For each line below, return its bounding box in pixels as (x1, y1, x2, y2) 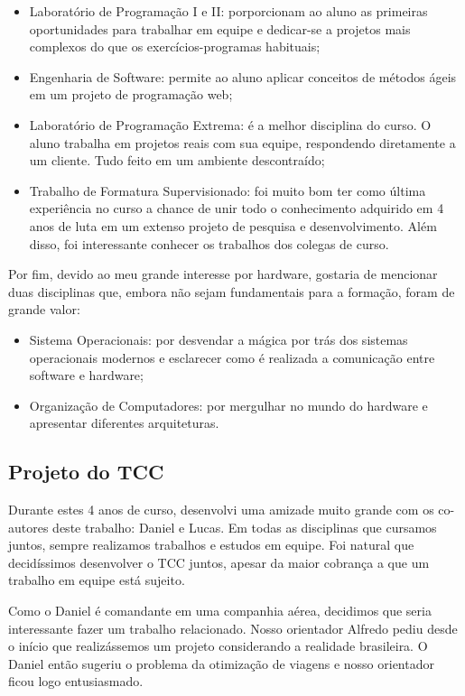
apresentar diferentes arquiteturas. (29, 413, 219, 432)
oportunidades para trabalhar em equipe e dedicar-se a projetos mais (29, 19, 411, 38)
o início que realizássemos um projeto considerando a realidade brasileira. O (8, 636, 428, 655)
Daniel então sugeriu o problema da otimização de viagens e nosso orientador (8, 654, 434, 673)
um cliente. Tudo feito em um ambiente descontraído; (29, 151, 325, 170)
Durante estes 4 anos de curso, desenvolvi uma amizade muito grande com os (8, 500, 434, 519)
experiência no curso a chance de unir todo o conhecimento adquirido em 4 (29, 199, 444, 218)
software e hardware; (29, 366, 144, 385)
